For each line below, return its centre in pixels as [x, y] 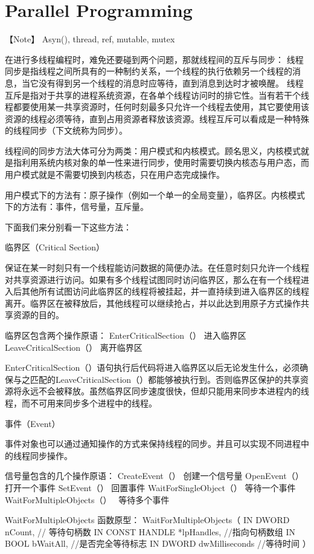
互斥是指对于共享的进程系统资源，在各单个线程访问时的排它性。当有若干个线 [157, 95]
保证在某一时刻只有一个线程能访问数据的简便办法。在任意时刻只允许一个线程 [157, 268]
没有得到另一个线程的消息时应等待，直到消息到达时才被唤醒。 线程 [171, 83]
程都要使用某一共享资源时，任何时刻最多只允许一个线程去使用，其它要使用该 [157, 107]
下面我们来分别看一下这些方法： [68, 226]
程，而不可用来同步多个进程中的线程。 [81, 402]
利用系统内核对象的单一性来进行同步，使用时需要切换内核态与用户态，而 [165, 162]
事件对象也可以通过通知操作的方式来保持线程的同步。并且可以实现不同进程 [153, 444]
